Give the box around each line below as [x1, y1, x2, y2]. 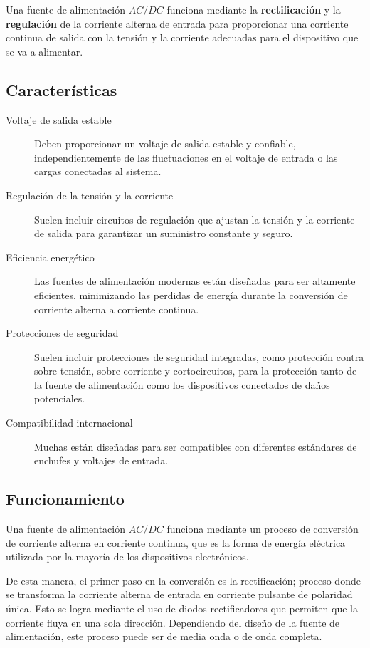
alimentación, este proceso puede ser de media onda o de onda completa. [6, 629, 322, 644]
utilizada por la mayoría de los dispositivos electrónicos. [6, 549, 249, 564]
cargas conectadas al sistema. [34, 164, 162, 179]
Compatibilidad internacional [6, 415, 133, 430]
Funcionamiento [6, 488, 125, 510]
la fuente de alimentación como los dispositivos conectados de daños [34, 377, 330, 392]
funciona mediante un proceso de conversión [166, 521, 359, 536]
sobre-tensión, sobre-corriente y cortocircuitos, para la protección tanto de [34, 363, 357, 378]
